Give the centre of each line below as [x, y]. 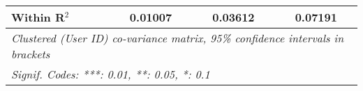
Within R [38, 17]
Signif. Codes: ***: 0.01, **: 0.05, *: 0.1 [111, 74]
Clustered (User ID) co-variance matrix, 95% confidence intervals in [178, 38]
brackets [31, 54]
